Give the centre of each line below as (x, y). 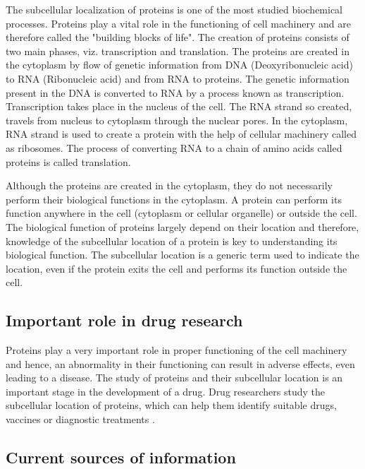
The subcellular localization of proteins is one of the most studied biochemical (174, 9)
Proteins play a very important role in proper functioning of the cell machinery (177, 350)
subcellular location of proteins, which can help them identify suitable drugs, (171, 405)
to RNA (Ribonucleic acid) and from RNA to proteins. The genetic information (178, 78)
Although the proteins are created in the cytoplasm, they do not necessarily (169, 185)
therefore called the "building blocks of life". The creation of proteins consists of (178, 37)
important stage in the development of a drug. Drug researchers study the (166, 391)
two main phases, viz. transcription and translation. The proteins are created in (178, 51)
